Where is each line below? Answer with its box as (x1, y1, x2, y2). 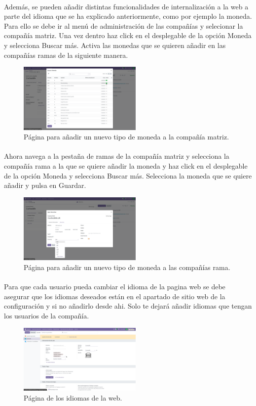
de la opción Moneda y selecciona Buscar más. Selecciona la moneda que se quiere (4, 170, 252, 180)
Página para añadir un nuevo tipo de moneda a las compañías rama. (24, 262, 230, 272)
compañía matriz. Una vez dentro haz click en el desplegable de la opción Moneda (4, 30, 252, 41)
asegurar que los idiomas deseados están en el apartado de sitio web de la (4, 291, 225, 301)
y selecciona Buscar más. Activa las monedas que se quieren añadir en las (4, 40, 226, 50)
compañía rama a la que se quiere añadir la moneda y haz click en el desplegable (4, 161, 248, 171)
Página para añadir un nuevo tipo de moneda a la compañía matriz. (24, 132, 229, 142)
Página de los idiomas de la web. (24, 392, 122, 403)
